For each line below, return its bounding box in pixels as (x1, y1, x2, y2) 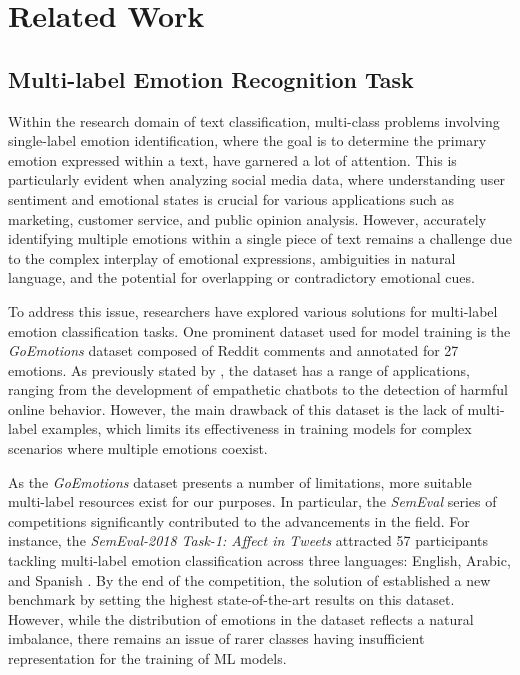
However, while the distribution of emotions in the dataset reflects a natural (8, 608, 474, 629)
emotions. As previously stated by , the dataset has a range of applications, (8, 359, 470, 380)
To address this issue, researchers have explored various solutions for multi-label (8, 300, 498, 321)
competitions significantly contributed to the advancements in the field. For (8, 510, 470, 531)
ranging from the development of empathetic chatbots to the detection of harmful (8, 379, 508, 400)
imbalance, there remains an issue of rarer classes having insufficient (8, 628, 425, 649)
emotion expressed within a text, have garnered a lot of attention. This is (8, 149, 457, 170)
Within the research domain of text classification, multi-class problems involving (8, 110, 500, 131)
